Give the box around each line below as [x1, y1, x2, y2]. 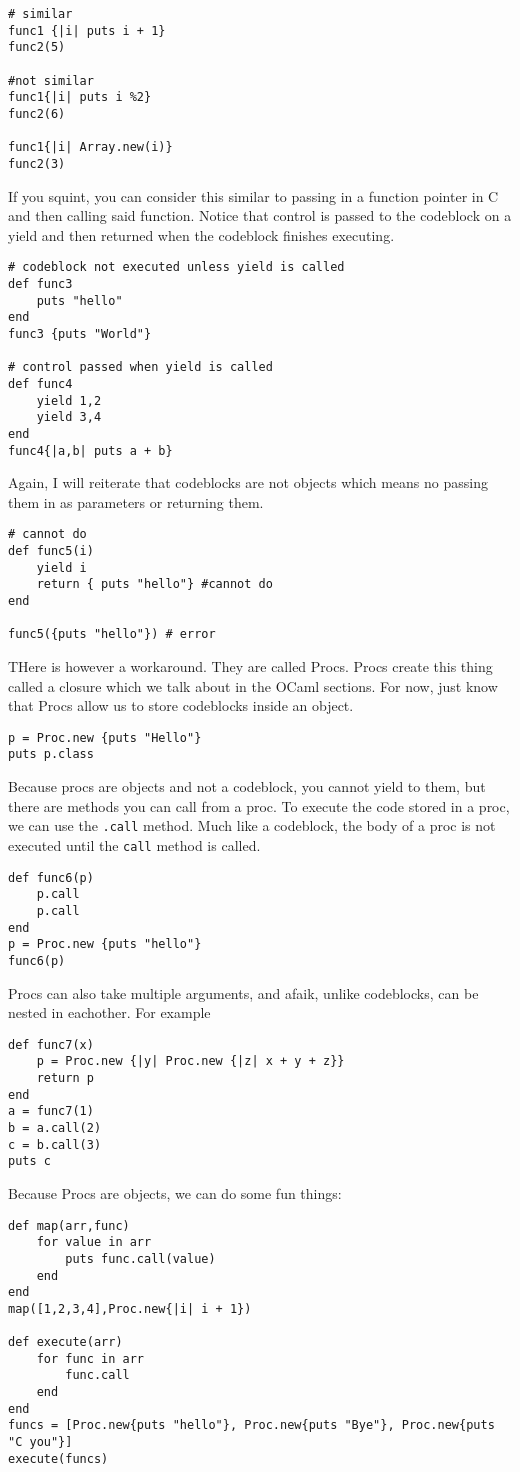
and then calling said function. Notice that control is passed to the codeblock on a [8, 205, 512, 226]
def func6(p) [8, 870, 94, 885]
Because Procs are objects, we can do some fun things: [8, 1182, 342, 1203]
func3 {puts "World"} [8, 326, 152, 341]
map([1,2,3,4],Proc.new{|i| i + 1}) [8, 1301, 252, 1316]
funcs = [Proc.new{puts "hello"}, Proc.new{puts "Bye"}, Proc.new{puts [8, 1418, 495, 1433]
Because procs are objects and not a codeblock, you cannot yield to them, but [8, 776, 486, 797]
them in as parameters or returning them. [8, 491, 264, 512]
